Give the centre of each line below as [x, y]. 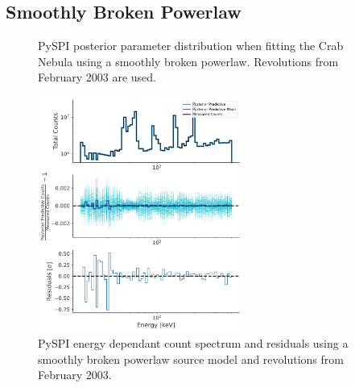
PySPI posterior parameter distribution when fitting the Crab [191, 46]
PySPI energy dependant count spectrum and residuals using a [193, 342]
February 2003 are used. [97, 77]
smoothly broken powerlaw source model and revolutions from [191, 359]
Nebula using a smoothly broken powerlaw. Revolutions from [188, 61]
